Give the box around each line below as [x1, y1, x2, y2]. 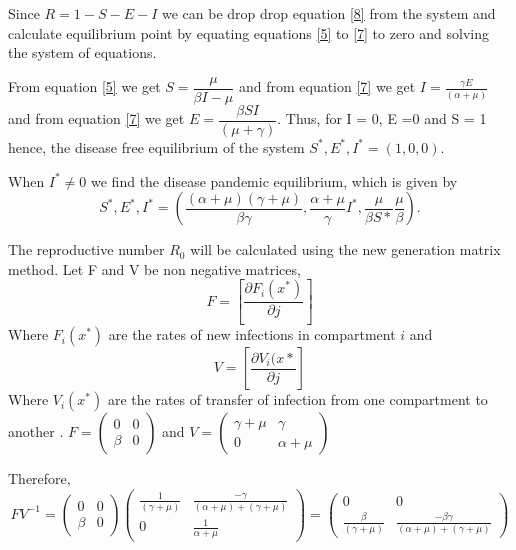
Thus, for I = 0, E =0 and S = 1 [285, 108, 487, 129]
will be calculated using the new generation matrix [190, 239, 501, 260]
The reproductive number [8, 239, 165, 260]
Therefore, [8, 468, 71, 489]
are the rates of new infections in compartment [108, 324, 396, 345]
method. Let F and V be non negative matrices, [8, 258, 301, 279]
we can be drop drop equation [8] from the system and [162, 3, 496, 23]
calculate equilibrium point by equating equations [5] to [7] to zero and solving [8, 22, 489, 43]
